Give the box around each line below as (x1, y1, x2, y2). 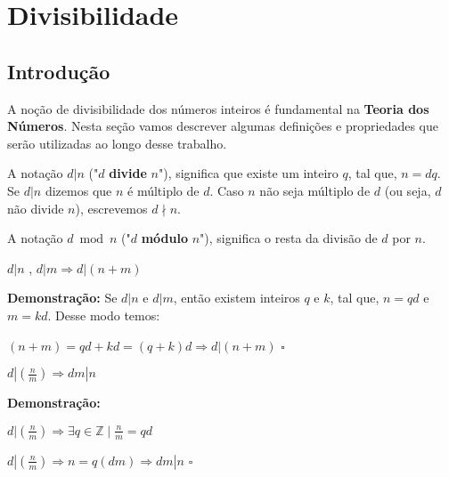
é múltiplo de (127, 181, 200, 199)
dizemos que (45, 181, 112, 199)
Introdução (7, 57, 110, 85)
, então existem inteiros (173, 288, 300, 307)
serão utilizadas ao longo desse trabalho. (7, 133, 227, 152)
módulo (141, 229, 188, 247)
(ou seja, (384, 181, 431, 199)
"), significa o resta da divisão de (200, 229, 378, 247)
